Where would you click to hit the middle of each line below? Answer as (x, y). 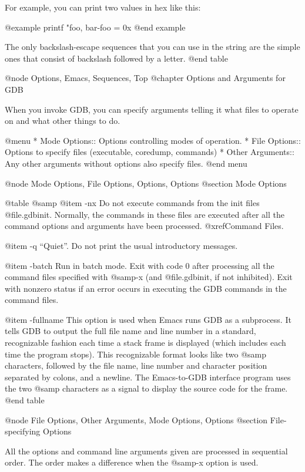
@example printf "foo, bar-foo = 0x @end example (95, 27)
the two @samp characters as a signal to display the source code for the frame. (146, 388)
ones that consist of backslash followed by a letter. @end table (116, 58)
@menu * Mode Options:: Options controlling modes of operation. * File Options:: (153, 140)
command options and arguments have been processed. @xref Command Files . (144, 226)
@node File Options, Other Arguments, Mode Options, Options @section (136, 419)
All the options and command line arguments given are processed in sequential (146, 451)
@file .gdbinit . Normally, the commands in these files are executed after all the (145, 214)
